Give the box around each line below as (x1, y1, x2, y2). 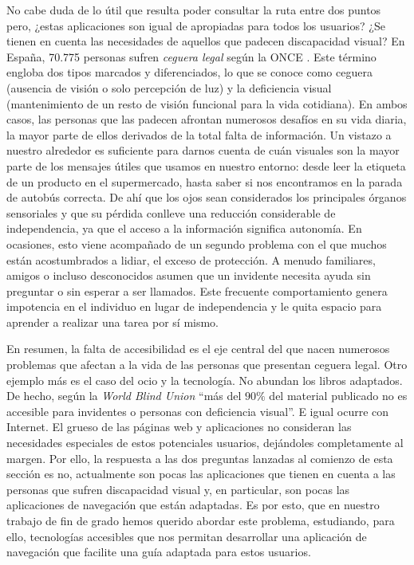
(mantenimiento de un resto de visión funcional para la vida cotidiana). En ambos (6, 95, 408, 112)
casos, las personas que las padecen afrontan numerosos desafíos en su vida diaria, (6, 111, 407, 128)
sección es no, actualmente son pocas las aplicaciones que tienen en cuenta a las (6, 465, 396, 482)
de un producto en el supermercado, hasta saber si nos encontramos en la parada (6, 173, 403, 190)
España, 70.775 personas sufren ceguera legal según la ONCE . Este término (6, 48, 377, 65)
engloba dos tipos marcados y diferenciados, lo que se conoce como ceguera (6, 64, 373, 80)
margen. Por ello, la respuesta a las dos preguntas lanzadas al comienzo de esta (6, 449, 393, 466)
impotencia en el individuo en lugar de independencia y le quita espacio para (6, 298, 382, 315)
